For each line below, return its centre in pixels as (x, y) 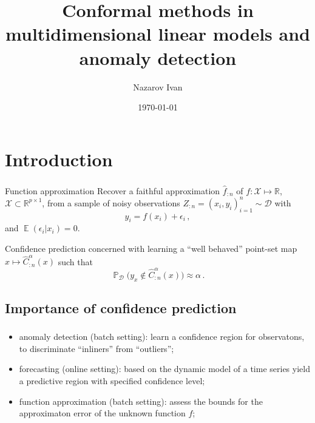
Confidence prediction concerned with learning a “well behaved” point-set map (151, 249)
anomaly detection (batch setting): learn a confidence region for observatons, (162, 337)
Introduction (59, 159)
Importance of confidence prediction (121, 307)
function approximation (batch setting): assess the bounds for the (141, 401)
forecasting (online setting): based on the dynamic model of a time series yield (164, 369)
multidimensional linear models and (158, 34)
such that (75, 261)
